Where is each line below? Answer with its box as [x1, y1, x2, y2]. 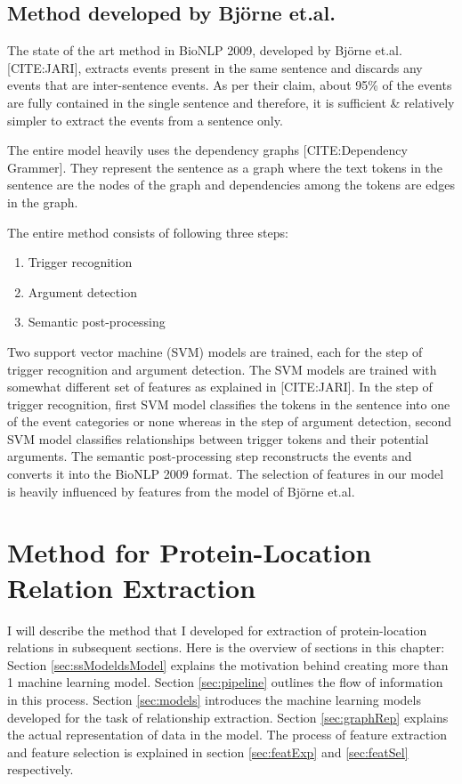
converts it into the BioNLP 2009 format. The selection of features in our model [7, 465, 444, 483]
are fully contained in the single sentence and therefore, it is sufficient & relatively [7, 93, 455, 111]
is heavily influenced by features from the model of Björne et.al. [7, 481, 355, 500]
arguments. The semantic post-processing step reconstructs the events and [7, 447, 412, 465]
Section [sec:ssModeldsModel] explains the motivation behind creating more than [7, 655, 449, 674]
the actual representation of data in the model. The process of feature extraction [7, 725, 447, 744]
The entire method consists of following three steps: [7, 222, 288, 241]
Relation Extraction [7, 569, 256, 605]
